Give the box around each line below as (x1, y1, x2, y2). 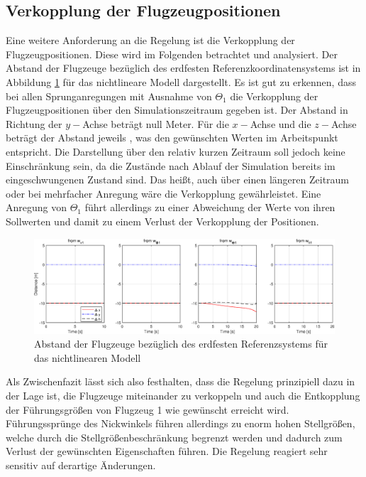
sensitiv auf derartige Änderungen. (6, 458, 156, 473)
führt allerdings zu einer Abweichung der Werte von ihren (84, 200, 335, 215)
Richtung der (6, 116, 62, 131)
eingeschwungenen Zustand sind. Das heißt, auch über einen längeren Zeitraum (6, 172, 350, 187)
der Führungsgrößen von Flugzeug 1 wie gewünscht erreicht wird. (6, 402, 289, 417)
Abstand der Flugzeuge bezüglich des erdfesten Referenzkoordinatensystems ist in (6, 60, 361, 75)
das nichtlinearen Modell (34, 350, 141, 365)
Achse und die (250, 116, 311, 131)
